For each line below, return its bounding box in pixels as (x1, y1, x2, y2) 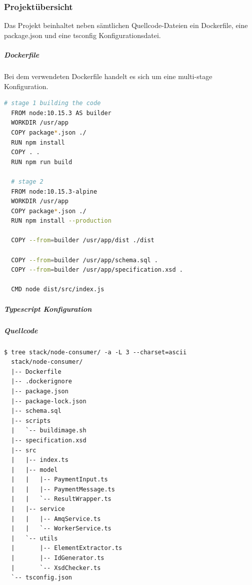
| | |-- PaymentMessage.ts (11, 485, 115, 493)
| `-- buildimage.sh (11, 427, 86, 434)
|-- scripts (11, 417, 51, 424)
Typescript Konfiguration (4, 303, 92, 314)
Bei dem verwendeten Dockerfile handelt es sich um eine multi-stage (4, 71, 212, 81)
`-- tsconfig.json (11, 574, 72, 581)
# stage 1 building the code (4, 100, 101, 107)
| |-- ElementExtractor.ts (11, 544, 122, 552)
